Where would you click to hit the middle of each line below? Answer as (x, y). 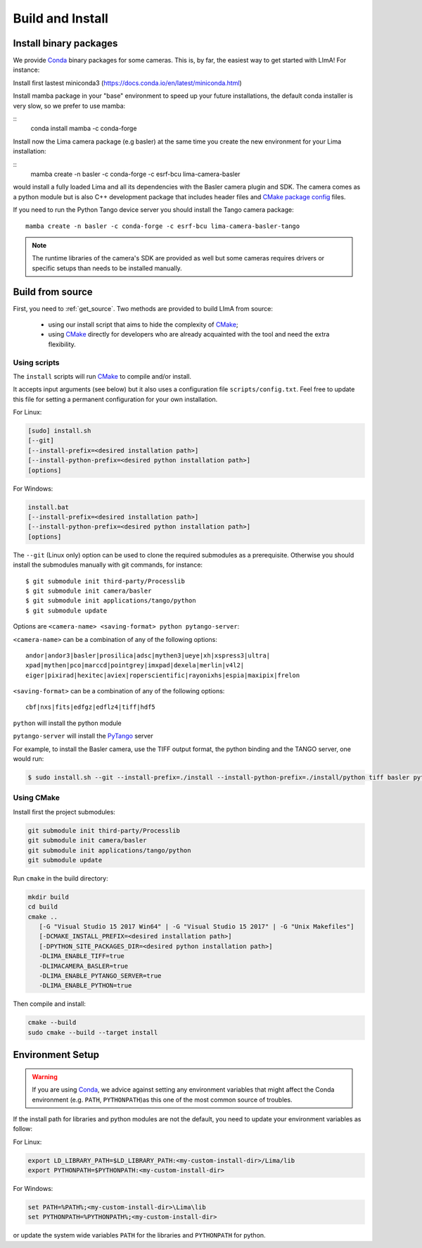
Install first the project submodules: (64, 812)
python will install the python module (68, 723)
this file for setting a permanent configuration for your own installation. (115, 399)
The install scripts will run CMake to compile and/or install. (102, 376)
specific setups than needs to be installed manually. (107, 268)
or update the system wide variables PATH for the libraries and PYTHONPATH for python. (140, 1235)
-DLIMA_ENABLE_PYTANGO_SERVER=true (100, 976)
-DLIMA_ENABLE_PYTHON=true (85, 986)
